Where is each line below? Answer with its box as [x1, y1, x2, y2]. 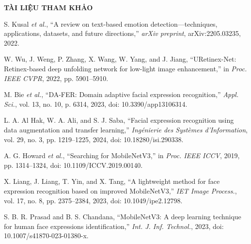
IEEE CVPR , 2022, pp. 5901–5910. [4, 73, 109, 83]
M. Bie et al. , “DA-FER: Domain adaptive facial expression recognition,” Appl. [4, 89, 239, 99]
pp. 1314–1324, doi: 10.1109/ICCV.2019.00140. [4, 160, 143, 170]
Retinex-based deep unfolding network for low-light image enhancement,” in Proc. [4, 63, 247, 73]
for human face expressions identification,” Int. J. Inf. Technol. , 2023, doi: [4, 221, 224, 231]
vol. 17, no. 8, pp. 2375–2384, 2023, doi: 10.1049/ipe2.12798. [4, 195, 183, 205]
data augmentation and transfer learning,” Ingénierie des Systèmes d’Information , [4, 124, 248, 134]
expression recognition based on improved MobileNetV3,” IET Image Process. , [4, 185, 237, 195]
